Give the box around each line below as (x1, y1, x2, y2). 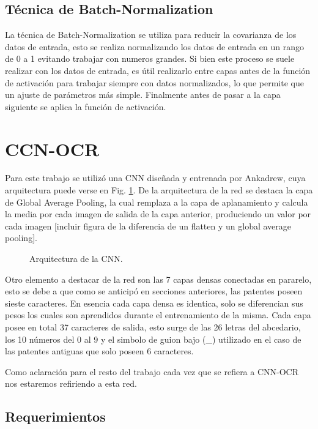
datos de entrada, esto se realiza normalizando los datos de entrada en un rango (5, 40, 305, 53)
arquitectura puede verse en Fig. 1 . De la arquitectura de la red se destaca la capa (5, 184, 313, 196)
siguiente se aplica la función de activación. (5, 100, 166, 113)
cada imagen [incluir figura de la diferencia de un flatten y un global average (5, 219, 292, 232)
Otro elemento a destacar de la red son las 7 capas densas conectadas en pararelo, (5, 272, 312, 285)
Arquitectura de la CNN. (29, 252, 123, 265)
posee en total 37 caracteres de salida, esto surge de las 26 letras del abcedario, (5, 321, 301, 334)
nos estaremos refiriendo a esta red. (5, 377, 137, 390)
